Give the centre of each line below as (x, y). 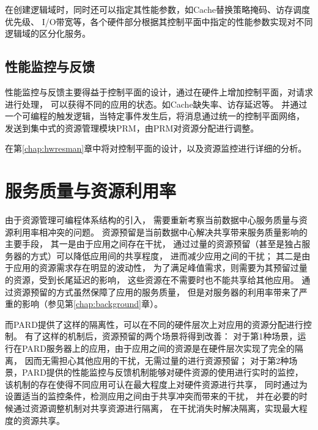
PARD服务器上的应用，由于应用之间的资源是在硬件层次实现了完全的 (158, 348)
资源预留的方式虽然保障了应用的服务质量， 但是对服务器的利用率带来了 (156, 291)
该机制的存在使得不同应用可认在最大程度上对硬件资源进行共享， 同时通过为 (156, 384)
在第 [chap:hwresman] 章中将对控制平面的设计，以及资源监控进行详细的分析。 (156, 148)
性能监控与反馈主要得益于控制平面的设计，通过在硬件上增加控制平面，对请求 (159, 91)
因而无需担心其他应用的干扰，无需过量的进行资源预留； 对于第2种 (157, 360)
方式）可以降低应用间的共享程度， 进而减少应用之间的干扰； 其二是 (166, 255)
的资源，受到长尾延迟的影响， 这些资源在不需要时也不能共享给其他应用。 (152, 280)
